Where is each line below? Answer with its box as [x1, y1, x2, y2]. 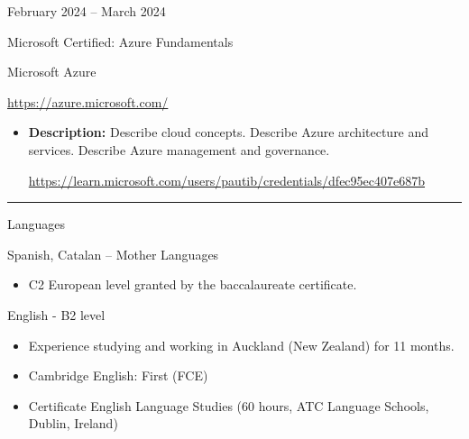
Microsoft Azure [7, 62, 97, 81]
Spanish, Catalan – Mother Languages [7, 244, 219, 263]
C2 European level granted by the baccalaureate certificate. [28, 275, 357, 294]
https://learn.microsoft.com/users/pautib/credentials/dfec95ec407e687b [28, 170, 426, 189]
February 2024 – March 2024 [7, 2, 166, 20]
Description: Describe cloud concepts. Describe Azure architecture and [28, 123, 429, 142]
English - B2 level [7, 305, 106, 324]
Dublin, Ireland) [28, 414, 118, 433]
